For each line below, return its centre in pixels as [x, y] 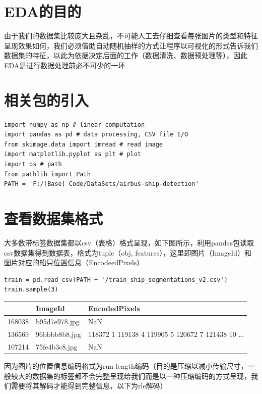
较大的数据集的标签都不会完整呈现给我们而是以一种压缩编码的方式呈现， [131, 376]
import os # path [33, 164]
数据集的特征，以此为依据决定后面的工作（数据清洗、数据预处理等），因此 [126, 55]
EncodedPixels [114, 308]
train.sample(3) [31, 290]
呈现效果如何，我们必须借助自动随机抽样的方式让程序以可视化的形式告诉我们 [131, 45]
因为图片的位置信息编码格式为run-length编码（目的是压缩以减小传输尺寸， [126, 366]
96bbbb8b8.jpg [58, 334]
